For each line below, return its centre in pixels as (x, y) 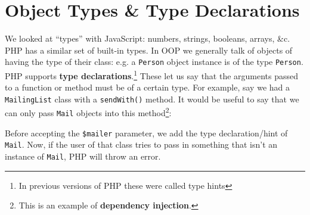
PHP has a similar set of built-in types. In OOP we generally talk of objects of (149, 50)
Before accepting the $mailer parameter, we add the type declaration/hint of (146, 133)
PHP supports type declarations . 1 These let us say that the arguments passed (152, 74)
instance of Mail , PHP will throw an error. (83, 156)
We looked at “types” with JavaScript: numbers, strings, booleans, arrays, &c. (148, 38)
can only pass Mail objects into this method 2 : (88, 112)
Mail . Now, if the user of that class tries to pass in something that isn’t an (141, 144)
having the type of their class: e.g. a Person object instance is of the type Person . (154, 62)
